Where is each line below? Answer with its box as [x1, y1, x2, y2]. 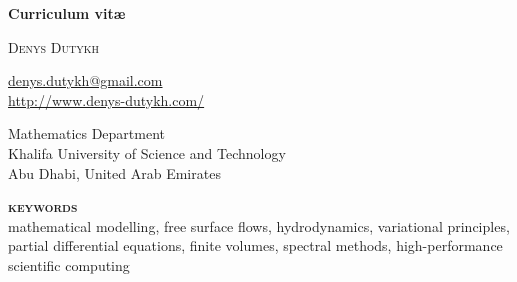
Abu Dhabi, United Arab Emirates [8, 162, 221, 183]
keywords [8, 196, 78, 217]
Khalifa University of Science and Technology [8, 142, 286, 163]
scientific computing [8, 254, 130, 275]
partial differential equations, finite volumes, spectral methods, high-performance [8, 235, 503, 256]
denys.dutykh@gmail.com [8, 70, 163, 91]
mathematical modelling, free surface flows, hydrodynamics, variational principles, [8, 215, 510, 236]
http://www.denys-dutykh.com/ [8, 89, 205, 110]
